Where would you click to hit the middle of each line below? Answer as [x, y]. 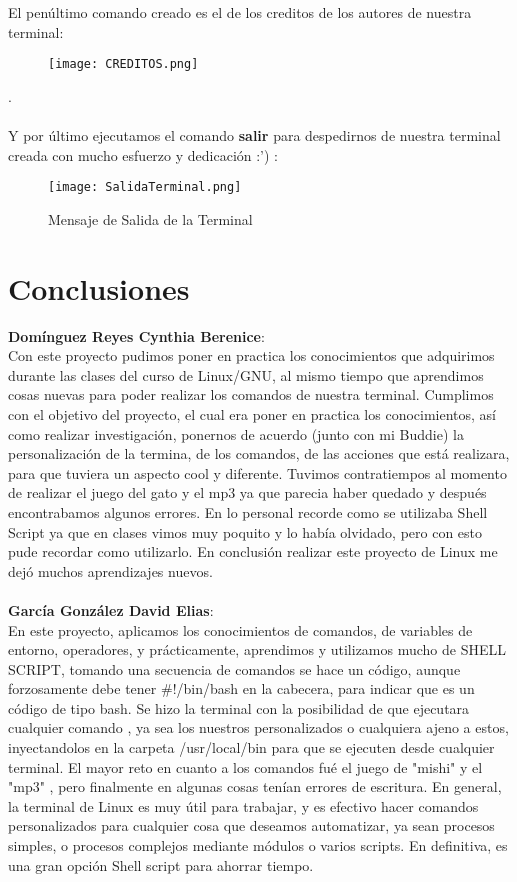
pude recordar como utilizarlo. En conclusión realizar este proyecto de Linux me [253, 551]
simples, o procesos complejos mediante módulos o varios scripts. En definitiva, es [258, 845]
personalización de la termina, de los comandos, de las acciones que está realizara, [259, 453]
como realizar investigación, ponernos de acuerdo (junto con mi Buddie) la [236, 433]
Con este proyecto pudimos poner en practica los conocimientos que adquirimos [251, 355]
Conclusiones [99, 287]
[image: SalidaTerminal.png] [145, 187]
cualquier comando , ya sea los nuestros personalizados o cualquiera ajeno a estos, [258, 727]
